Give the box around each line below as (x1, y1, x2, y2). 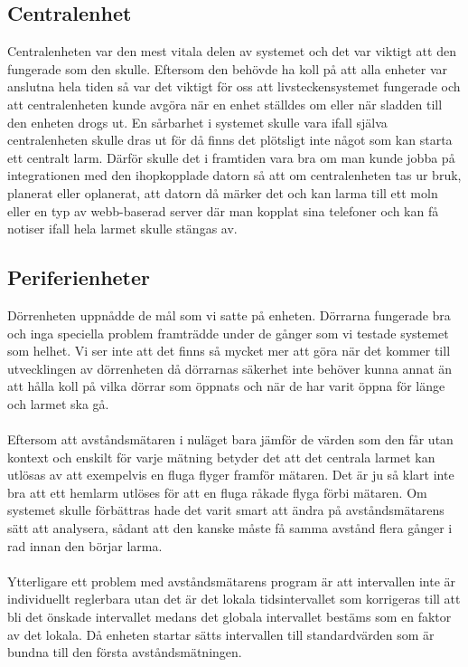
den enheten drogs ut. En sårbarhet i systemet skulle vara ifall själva (7, 112, 388, 131)
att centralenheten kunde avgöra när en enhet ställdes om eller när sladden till (7, 94, 443, 113)
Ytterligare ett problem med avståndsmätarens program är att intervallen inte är (7, 571, 456, 590)
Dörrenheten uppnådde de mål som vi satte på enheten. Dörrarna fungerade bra (7, 305, 451, 324)
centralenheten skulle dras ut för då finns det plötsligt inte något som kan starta (7, 130, 453, 149)
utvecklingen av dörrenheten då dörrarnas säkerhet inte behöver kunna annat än (7, 358, 453, 377)
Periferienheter (7, 263, 151, 291)
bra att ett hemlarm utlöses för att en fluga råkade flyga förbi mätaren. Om (7, 482, 427, 501)
